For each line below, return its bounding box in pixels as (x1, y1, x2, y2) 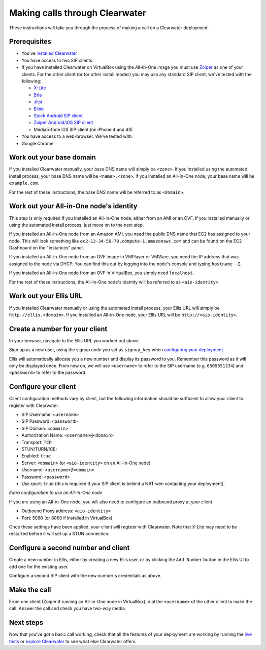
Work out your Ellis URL (9, 292, 83, 300)
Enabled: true (21, 453, 51, 459)
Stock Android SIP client (33, 113, 83, 119)
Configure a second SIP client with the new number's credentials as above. (9, 573, 162, 579)
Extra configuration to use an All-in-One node (9, 489, 102, 496)
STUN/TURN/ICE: (21, 446, 57, 452)
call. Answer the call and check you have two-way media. (9, 606, 126, 611)
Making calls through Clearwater (9, 7, 146, 18)
